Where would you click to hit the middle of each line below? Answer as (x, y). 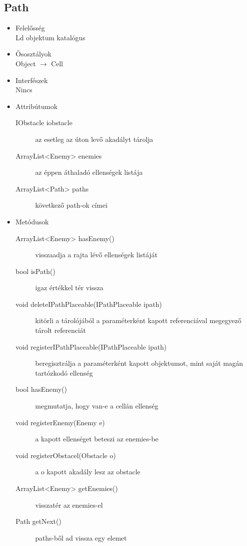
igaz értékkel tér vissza (69, 287)
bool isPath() (35, 271)
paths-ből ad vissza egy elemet (81, 537)
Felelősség (30, 28)
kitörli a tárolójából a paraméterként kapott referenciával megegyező (138, 320)
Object (26, 63)
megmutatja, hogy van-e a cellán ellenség (97, 406)
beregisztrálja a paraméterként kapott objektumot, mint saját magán (139, 363)
